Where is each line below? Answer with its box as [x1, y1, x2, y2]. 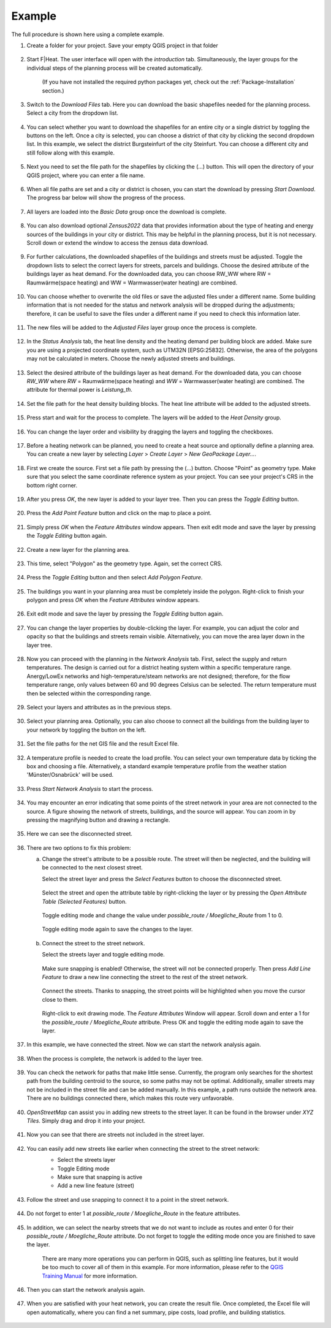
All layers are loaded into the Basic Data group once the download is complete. [26, 208, 227, 215]
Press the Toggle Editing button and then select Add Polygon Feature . [26, 574, 203, 581]
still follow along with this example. [26, 149, 115, 156]
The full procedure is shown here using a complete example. [11, 31, 165, 38]
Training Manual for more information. [42, 1272, 138, 1280]
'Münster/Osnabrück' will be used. [26, 771, 114, 779]
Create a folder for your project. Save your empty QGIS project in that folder [26, 42, 218, 49]
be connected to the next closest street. [42, 864, 143, 871]
